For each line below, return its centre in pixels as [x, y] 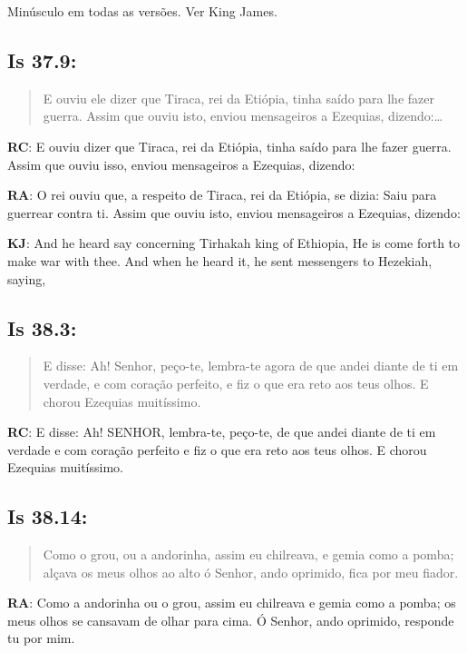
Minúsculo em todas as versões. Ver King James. [142, 11]
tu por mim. [41, 638]
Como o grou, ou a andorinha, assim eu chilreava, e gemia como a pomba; [248, 554]
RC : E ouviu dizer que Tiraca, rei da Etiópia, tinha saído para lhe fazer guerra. [229, 146]
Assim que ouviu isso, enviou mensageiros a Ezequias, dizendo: [181, 164]
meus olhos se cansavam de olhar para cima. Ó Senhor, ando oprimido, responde [231, 620]
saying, [27, 278]
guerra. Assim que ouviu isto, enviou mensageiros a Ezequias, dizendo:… [243, 116]
